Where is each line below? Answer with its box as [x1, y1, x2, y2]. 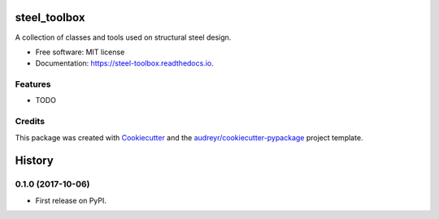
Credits [15, 116, 45, 127]
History [15, 154, 54, 168]
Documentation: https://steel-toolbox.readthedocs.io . [35, 58, 215, 68]
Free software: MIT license [35, 47, 125, 57]
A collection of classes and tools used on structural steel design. [15, 32, 232, 42]
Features [15, 79, 51, 90]
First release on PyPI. [35, 195, 107, 205]
